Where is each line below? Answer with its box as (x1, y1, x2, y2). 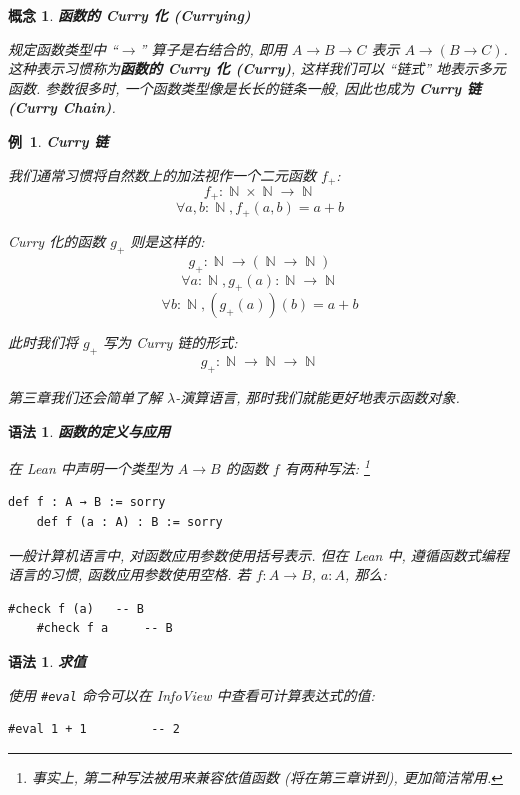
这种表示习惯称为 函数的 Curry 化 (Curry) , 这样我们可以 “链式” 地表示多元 (8, 58, 507, 79)
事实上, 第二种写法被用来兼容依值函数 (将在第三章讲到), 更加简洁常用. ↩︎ (31, 766, 503, 787)
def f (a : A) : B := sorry (36, 514, 223, 529)
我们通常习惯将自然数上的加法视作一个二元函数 (8, 164, 316, 185)
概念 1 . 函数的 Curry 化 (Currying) (8, 5, 251, 25)
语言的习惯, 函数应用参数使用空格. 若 (8, 564, 251, 585)
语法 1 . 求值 (8, 650, 86, 671)
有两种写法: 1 (284, 455, 370, 478)
